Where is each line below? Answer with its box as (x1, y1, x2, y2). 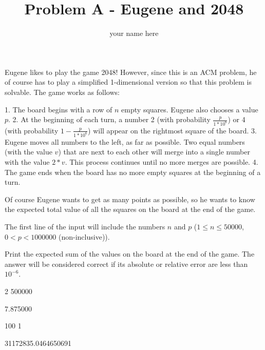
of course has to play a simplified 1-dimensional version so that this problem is (5, 76, 252, 87)
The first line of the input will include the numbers (5, 221, 165, 231)
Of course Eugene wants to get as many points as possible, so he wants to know (5, 193, 255, 204)
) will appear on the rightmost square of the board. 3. (88, 125, 257, 135)
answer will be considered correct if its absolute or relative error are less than (5, 258, 248, 269)
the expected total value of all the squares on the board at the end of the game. (5, 204, 256, 215)
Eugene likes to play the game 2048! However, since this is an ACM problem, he (5, 66, 257, 77)
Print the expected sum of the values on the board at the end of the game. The (5, 248, 255, 259)
